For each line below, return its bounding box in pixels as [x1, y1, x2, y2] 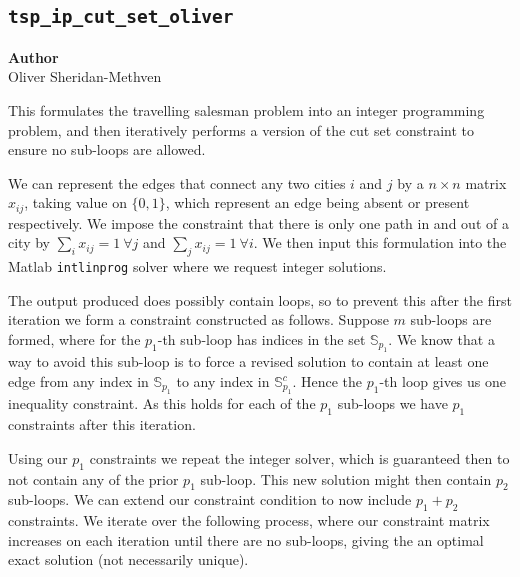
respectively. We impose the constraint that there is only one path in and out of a [8, 212, 509, 233]
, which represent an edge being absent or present [165, 192, 470, 213]
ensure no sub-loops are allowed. [8, 139, 206, 160]
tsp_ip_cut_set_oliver [8, 6, 234, 28]
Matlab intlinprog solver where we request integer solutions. [8, 256, 387, 277]
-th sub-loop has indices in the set [157, 329, 366, 350]
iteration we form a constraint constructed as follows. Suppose [8, 309, 389, 330]
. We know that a [388, 329, 495, 350]
